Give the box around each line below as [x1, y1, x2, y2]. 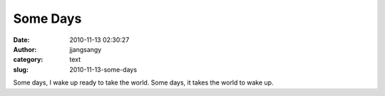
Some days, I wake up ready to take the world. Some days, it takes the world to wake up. [13, 78, 274, 87]
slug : [13, 65, 29, 74]
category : [13, 55, 43, 64]
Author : [13, 45, 37, 53]
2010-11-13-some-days [69, 65, 138, 74]
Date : [13, 36, 30, 44]
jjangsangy [69, 45, 102, 53]
